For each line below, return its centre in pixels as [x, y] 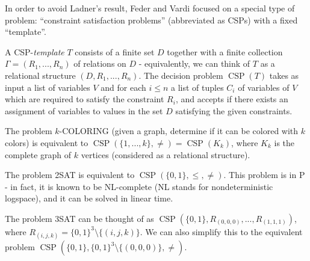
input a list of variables [48, 87]
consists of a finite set [115, 51]
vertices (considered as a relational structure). [166, 154]
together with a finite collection [225, 51]
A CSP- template [35, 51]
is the [284, 142]
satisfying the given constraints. [234, 110]
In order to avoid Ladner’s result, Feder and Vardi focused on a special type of [150, 8]
